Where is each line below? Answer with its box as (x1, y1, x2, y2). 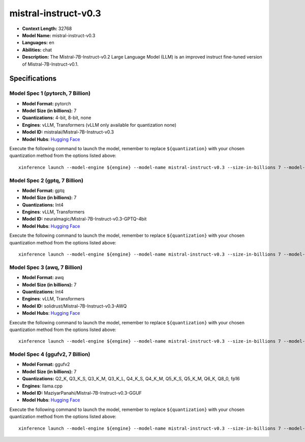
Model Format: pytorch (22, 100, 71, 106)
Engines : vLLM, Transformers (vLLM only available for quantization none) (22, 122, 176, 128)
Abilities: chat (22, 46, 52, 53)
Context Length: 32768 (22, 25, 72, 32)
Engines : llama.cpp (22, 382, 63, 389)
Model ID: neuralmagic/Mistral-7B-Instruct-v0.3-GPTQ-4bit (22, 216, 147, 222)
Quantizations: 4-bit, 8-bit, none (22, 115, 91, 121)
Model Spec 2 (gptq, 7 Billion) (9, 177, 84, 184)
